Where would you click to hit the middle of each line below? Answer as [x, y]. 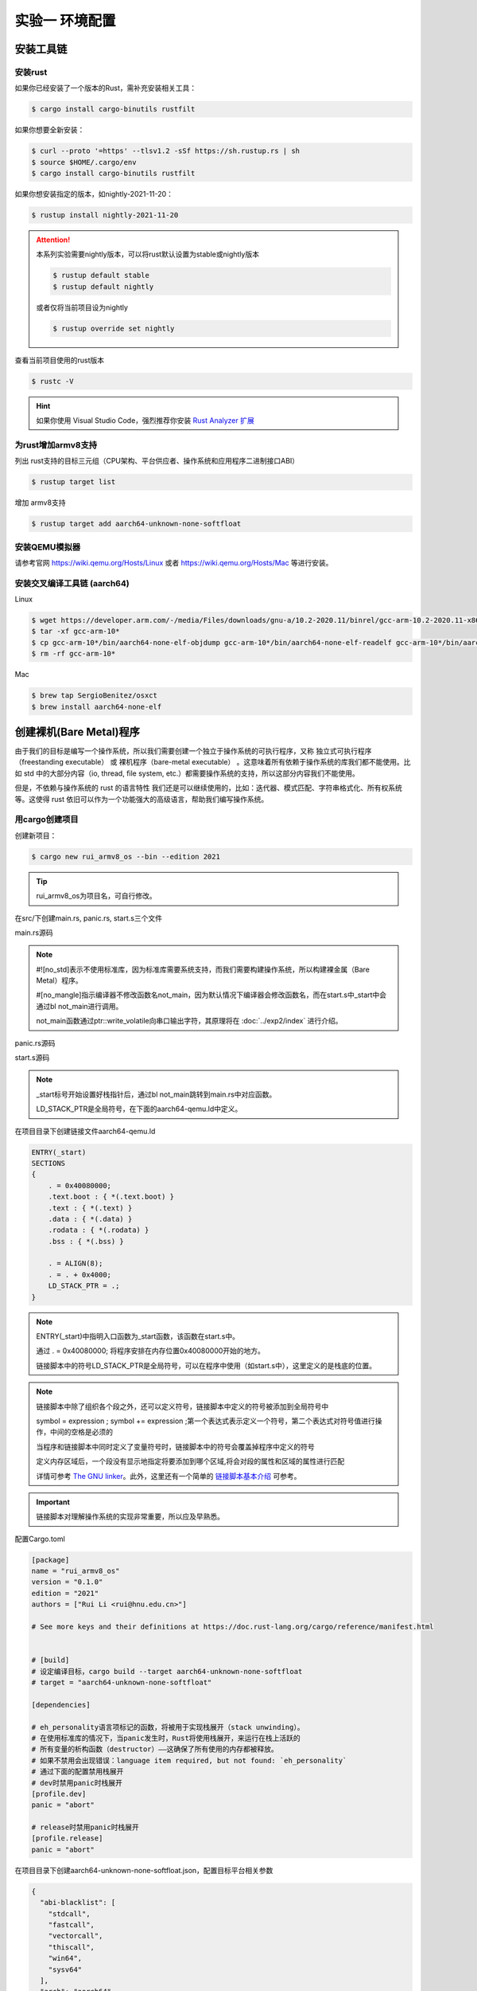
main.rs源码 [34, 933]
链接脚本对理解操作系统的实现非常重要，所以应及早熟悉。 [130, 1516]
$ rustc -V [52, 381]
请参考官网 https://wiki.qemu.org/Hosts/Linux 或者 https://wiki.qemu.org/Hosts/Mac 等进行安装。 [174, 562]
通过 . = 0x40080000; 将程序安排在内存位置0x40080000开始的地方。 [151, 1351]
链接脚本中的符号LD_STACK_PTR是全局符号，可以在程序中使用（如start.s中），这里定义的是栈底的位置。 [206, 1365]
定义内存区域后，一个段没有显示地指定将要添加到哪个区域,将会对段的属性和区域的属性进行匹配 [190, 1461]
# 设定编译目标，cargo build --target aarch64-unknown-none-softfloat [167, 1671]
